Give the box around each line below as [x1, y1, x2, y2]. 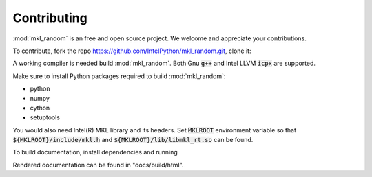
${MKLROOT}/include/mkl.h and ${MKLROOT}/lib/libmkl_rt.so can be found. [12, 136, 254, 144]
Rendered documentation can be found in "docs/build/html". [12, 161, 184, 169]
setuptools [30, 113, 60, 121]
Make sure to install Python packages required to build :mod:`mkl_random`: [12, 72, 226, 80]
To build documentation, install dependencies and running [12, 148, 178, 156]
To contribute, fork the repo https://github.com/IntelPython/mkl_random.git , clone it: [12, 47, 251, 55]
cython [30, 104, 50, 112]
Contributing [12, 10, 87, 25]
